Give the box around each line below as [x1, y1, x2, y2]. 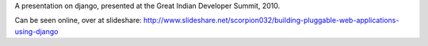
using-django [14, 26, 59, 36]
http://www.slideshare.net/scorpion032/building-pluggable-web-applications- [143, 16, 399, 25]
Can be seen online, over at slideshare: [14, 16, 142, 25]
